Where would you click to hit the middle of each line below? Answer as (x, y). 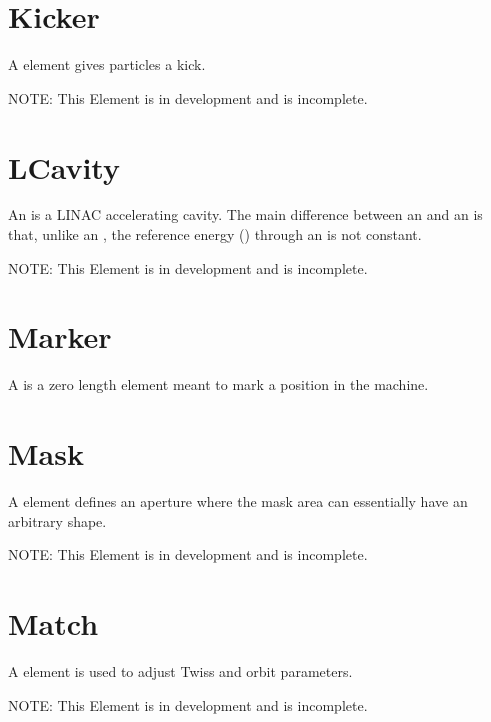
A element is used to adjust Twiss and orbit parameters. (180, 670)
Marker (60, 336)
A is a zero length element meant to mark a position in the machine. (218, 384)
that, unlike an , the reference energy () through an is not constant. (215, 234)
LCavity (64, 166)
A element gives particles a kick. (107, 64)
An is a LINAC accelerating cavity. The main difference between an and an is (245, 214)
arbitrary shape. (57, 520)
